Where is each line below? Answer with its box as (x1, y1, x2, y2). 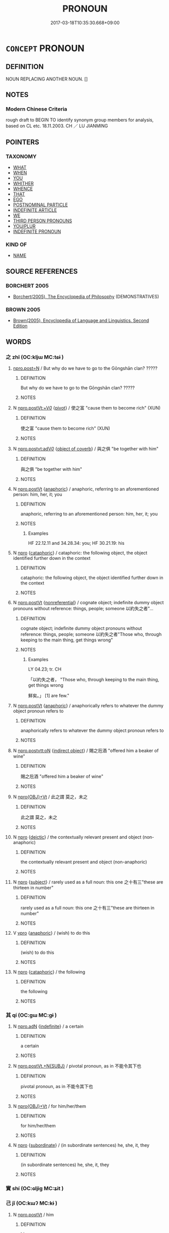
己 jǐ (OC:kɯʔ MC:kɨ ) (6, 1200, 57, 1207)
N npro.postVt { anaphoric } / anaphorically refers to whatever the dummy (13, 703, 164, 709)
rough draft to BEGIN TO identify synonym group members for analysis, (6, 117, 154, 123)
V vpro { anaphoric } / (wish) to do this (13, 930, 90, 936)
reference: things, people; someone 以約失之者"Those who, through (20, 631, 162, 637)
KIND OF (6, 241, 27, 248)
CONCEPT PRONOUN (6, 42, 84, 54)
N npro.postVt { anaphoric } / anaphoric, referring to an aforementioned (13, 486, 159, 492)
